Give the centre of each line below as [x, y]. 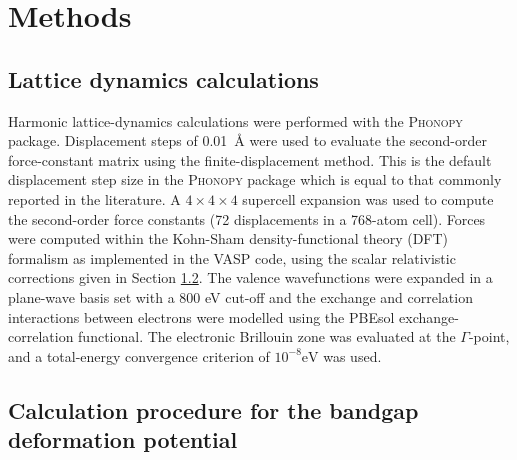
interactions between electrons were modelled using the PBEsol [201, 316]
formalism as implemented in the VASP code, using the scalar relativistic [232, 257]
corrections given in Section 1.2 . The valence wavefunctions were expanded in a [250, 277]
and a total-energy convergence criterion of [139, 355]
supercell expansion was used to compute [368, 198]
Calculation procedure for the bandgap [213, 409]
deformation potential [123, 439]
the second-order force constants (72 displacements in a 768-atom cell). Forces [247, 218]
